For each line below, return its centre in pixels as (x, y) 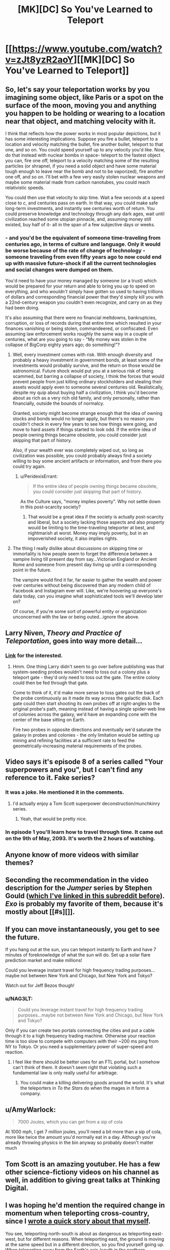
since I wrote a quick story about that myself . (78, 1221)
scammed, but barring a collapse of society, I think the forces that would (88, 376)
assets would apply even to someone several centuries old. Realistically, (88, 387)
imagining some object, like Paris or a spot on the (84, 97)
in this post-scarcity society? (50, 507)
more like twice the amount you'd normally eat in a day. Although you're (80, 1137)
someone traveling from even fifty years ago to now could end (83, 257)
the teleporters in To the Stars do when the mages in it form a (84, 1088)
